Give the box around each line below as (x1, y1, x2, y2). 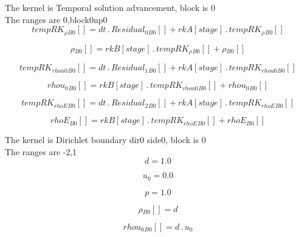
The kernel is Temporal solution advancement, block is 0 (5, 1, 216, 13)
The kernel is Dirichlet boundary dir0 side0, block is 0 (5, 133, 206, 146)
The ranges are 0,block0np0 (5, 13, 108, 25)
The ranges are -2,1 (5, 145, 77, 158)
